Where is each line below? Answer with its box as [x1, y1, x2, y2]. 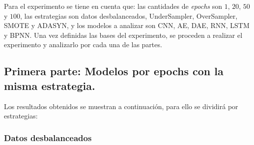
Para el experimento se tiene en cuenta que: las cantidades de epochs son [4, 1, 223, 11]
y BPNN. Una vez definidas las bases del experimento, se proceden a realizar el [4, 29, 243, 40]
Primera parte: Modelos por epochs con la [4, 63, 224, 79]
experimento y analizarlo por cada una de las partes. [4, 39, 162, 50]
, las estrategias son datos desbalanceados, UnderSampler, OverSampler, [20, 10, 238, 21]
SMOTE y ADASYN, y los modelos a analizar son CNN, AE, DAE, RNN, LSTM [4, 20, 250, 30]
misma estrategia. [4, 78, 95, 93]
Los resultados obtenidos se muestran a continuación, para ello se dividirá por [4, 101, 238, 111]
